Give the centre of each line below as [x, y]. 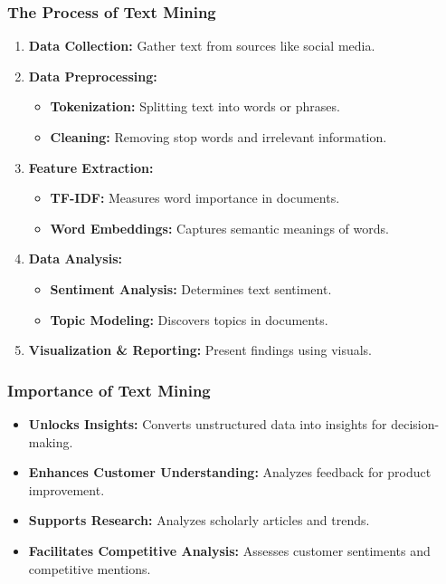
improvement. [66, 489]
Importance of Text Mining [109, 390]
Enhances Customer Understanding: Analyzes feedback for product [230, 472]
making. [51, 441]
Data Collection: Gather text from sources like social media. [202, 46]
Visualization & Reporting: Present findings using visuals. [200, 350]
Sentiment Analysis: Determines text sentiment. [191, 288]
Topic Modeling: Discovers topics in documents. [189, 319]
